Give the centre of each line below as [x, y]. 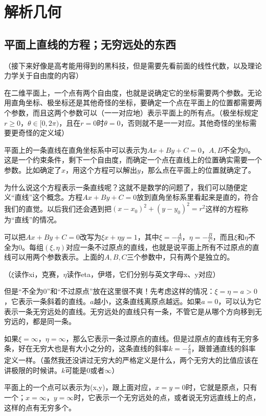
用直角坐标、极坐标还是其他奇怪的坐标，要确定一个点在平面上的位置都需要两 [133, 102]
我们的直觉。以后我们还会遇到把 [58, 208]
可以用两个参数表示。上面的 [58, 257]
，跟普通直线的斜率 [223, 348]
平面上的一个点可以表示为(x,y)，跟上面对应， [80, 387]
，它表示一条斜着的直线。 [47, 301]
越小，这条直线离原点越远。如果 [148, 301]
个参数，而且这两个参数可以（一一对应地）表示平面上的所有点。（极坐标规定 [131, 112]
